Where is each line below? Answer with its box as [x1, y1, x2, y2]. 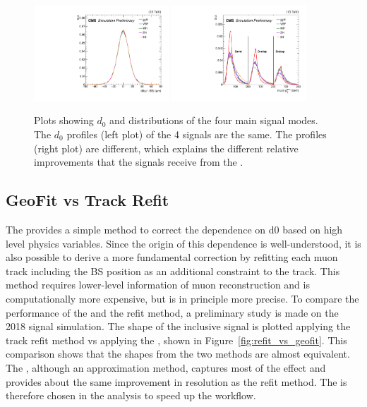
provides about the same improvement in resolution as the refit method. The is [6, 374, 347, 389]
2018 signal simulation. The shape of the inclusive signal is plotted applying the [6, 319, 351, 334]
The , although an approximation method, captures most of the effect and [6, 360, 326, 375]
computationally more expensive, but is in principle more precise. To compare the [6, 291, 359, 305]
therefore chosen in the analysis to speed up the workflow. [6, 388, 256, 403]
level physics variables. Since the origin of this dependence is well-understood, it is [6, 236, 361, 250]
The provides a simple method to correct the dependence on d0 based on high [6, 222, 343, 237]
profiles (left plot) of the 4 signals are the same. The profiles [66, 127, 327, 142]
